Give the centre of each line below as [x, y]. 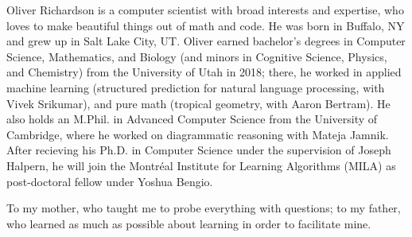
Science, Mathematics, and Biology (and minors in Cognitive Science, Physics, [197, 56]
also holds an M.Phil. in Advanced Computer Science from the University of [192, 119]
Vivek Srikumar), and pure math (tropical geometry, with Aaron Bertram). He [198, 103]
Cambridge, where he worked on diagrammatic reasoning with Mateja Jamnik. [198, 134]
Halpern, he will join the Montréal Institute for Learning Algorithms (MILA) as [201, 165]
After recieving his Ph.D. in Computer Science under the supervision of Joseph [199, 150]
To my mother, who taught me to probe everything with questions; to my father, [204, 208]
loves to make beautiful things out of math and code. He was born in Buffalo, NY [206, 25]
